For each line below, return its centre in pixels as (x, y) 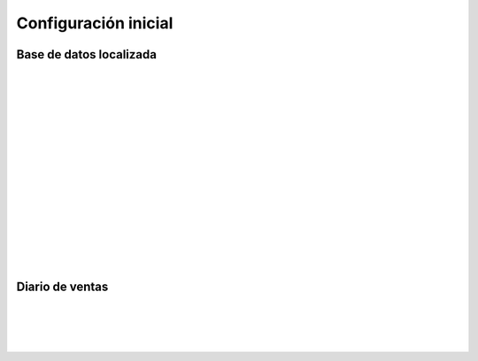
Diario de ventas (62, 286)
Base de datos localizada (86, 54)
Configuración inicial (95, 23)
